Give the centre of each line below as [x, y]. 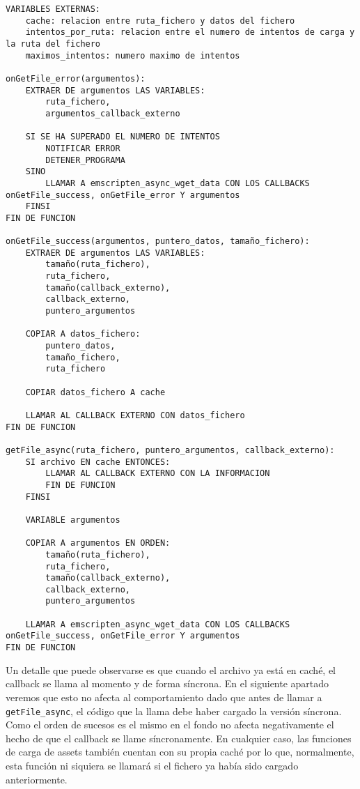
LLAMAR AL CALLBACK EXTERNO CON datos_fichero [135, 415]
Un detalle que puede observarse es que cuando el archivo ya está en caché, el [171, 669]
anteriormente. [37, 779]
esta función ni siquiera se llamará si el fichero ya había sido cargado [152, 765]
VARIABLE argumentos [73, 520]
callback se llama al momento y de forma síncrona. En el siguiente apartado [167, 683]
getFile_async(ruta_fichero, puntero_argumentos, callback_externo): [170, 450]
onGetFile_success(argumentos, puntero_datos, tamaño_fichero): [158, 242]
